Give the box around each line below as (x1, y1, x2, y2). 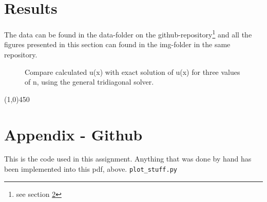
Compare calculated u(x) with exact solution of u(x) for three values (25, 66, 240, 77)
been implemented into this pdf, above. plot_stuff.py (4, 164, 177, 174)
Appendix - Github (4, 124, 143, 145)
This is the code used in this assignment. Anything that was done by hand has (4, 153, 252, 164)
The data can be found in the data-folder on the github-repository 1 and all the (4, 28, 252, 39)
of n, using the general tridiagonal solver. (25, 76, 154, 87)
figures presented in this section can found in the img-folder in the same (4, 39, 231, 50)
